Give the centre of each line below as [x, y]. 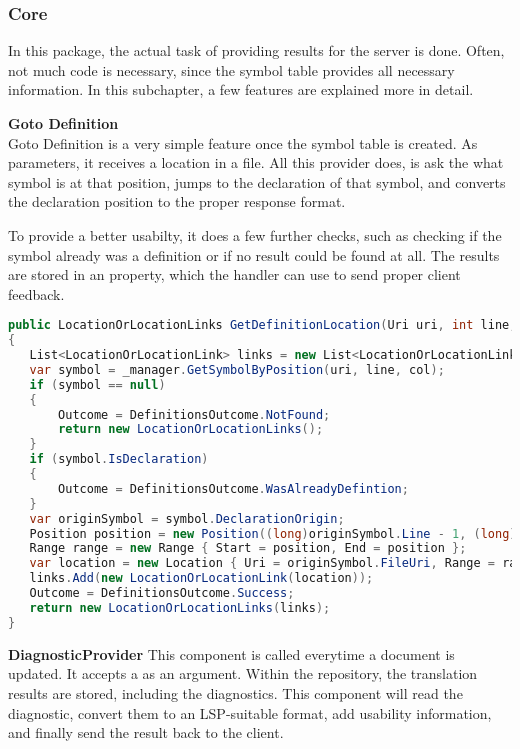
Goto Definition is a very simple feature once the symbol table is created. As [243, 142]
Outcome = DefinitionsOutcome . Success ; [162, 593]
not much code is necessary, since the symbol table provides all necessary [231, 69]
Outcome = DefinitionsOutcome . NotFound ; [194, 414]
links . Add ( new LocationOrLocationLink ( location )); [201, 578]
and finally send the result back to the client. [146, 732]
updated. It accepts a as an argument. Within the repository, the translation [243, 673]
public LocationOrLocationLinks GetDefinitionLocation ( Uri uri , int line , [262, 325]
